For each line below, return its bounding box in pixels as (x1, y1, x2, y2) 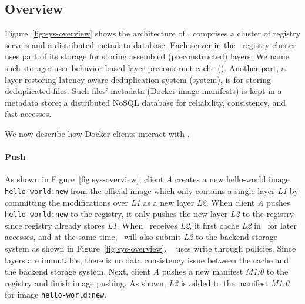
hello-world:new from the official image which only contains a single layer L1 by (5, 184, 299, 196)
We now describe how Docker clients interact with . (5, 127, 190, 139)
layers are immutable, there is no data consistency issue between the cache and (5, 253, 289, 266)
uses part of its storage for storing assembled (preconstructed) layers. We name (5, 50, 289, 62)
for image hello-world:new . (5, 288, 107, 300)
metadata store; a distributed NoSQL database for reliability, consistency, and (5, 96, 286, 108)
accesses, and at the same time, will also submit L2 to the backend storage (5, 230, 278, 243)
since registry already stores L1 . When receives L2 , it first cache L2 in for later (5, 219, 297, 231)
